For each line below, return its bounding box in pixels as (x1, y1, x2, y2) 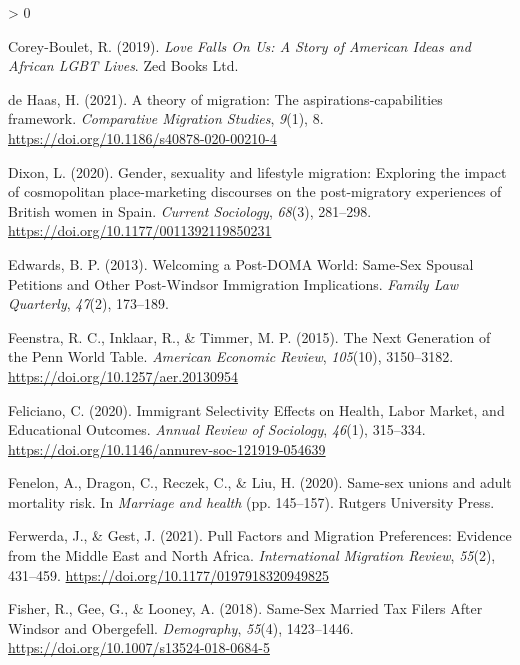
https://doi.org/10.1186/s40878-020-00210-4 (8, 127, 277, 148)
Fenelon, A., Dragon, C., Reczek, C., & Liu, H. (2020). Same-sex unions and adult (8, 472, 512, 493)
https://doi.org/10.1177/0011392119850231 (8, 220, 272, 241)
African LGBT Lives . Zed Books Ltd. (8, 55, 239, 76)
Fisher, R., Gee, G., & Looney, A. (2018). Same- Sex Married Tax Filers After (8, 598, 483, 619)
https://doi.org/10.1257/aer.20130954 (8, 365, 239, 386)
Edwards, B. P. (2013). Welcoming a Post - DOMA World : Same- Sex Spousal (8, 253, 474, 274)
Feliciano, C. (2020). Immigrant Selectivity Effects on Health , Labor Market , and (8, 399, 505, 420)
